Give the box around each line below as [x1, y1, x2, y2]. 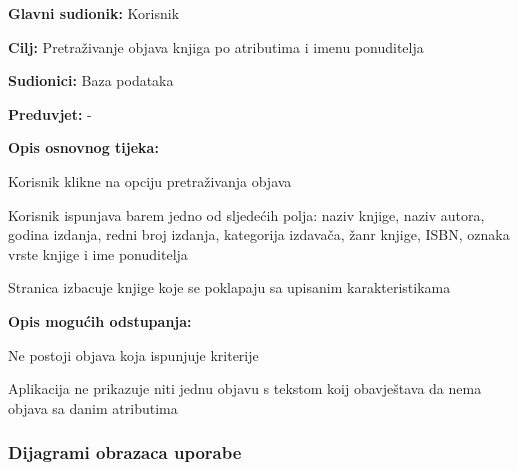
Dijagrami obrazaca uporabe [8, 440, 242, 465]
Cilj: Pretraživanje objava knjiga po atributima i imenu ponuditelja [8, 36, 424, 57]
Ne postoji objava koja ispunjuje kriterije [8, 344, 259, 365]
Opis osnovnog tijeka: [8, 137, 159, 158]
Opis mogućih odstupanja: [8, 310, 192, 331]
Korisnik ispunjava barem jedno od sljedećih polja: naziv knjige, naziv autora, [8, 204, 485, 225]
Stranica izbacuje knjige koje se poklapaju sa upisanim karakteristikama [8, 277, 451, 298]
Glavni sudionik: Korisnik [8, 3, 180, 23]
